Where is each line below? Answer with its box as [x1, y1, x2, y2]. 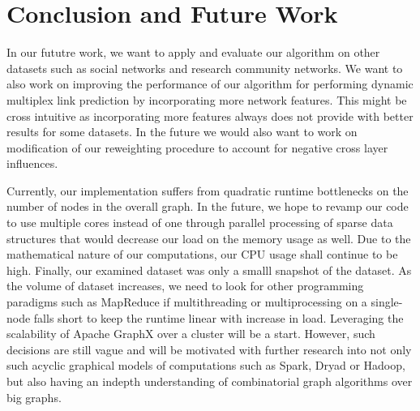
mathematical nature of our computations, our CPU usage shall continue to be [6, 246, 398, 263]
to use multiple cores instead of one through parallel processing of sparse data [6, 214, 393, 231]
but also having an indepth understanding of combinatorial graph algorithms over [6, 373, 413, 389]
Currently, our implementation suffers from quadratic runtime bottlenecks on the [6, 182, 409, 199]
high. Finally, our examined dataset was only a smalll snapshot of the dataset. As [6, 261, 412, 278]
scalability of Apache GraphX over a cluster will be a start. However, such [6, 325, 375, 342]
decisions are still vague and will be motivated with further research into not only [6, 340, 412, 357]
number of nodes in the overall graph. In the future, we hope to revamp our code [6, 198, 409, 215]
